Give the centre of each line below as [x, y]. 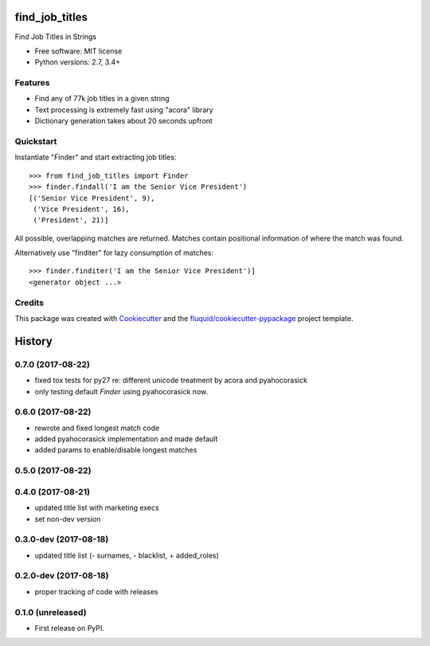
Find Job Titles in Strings [56, 37]
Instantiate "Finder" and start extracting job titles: [96, 157]
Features [32, 83]
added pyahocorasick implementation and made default [126, 439]
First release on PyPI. [70, 628]
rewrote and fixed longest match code [97, 428]
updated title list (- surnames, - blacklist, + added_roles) [127, 555]
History [34, 341]
